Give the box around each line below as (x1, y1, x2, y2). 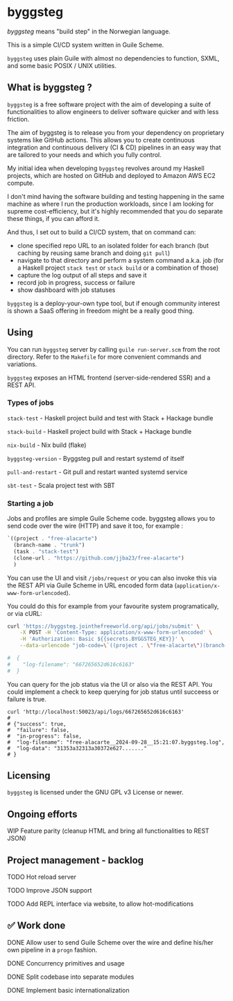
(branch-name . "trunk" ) (13, 542, 85, 549)
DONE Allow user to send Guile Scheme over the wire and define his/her (7, 938, 214, 946)
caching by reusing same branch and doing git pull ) (17, 248, 171, 257)
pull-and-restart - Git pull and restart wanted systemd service (7, 467, 188, 476)
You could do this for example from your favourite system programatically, (7, 602, 220, 610)
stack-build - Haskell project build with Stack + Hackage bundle (7, 427, 192, 435)
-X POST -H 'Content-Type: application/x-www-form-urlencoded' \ (19, 629, 213, 636)
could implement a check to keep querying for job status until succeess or (7, 687, 219, 696)
